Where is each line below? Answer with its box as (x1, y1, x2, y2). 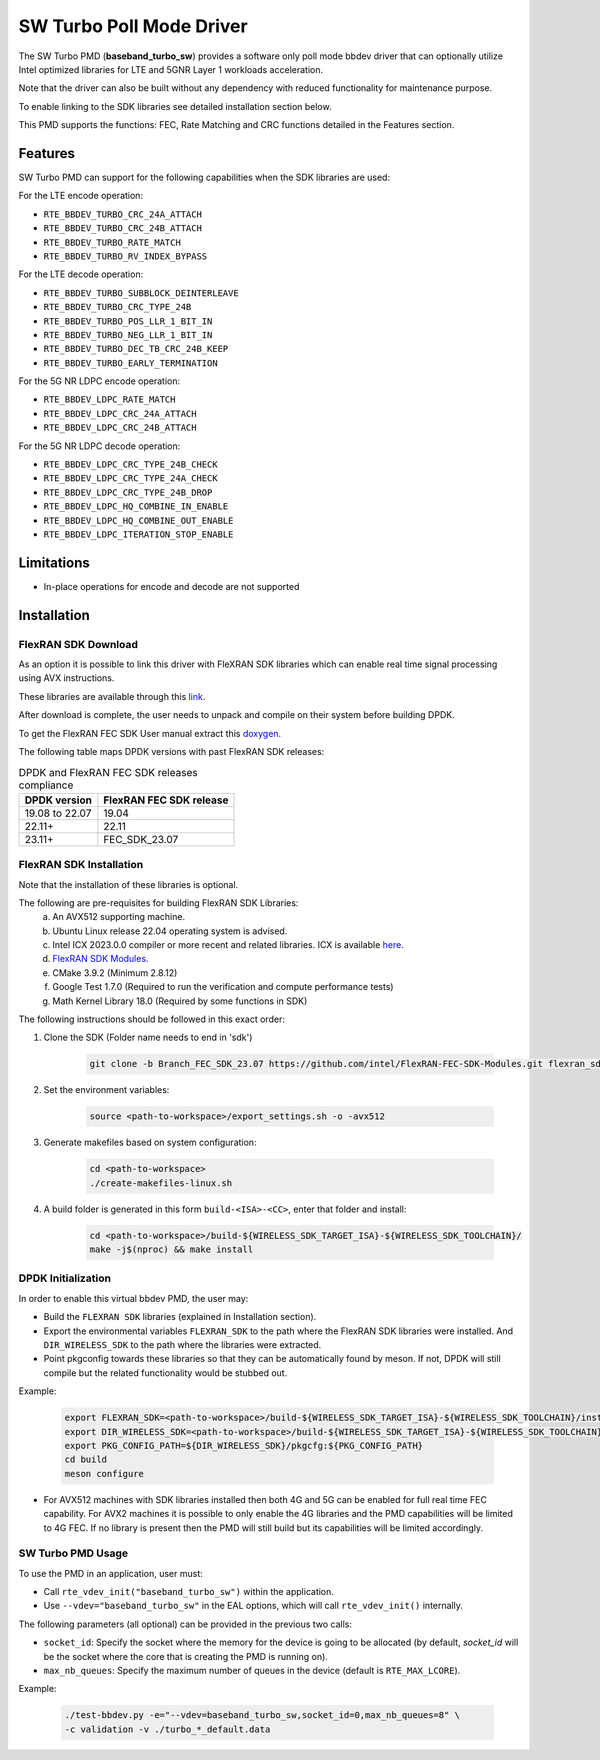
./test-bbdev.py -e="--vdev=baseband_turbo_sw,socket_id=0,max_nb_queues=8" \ (64, 1710, 460, 1721)
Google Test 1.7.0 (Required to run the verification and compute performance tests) (52, 981, 394, 993)
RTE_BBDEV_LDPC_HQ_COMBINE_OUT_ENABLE (43, 515, 234, 526)
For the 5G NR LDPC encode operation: (18, 375, 181, 387)
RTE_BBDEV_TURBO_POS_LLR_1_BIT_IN (43, 315, 213, 327)
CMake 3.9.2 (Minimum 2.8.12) (52, 966, 178, 979)
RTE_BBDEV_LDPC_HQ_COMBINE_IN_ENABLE (43, 501, 229, 512)
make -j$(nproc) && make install (89, 1244, 254, 1255)
